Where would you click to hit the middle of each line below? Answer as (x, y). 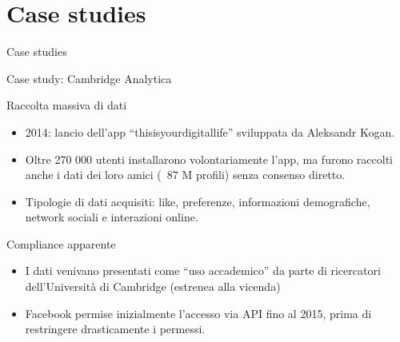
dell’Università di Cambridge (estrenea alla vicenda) (153, 286)
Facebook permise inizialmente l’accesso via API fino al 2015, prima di (198, 313)
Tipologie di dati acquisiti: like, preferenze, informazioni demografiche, (198, 201)
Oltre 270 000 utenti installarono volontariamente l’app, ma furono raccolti (209, 159)
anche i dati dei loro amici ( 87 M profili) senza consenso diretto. (185, 175)
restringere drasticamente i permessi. (115, 329)
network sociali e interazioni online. (112, 217)
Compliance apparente (61, 243)
